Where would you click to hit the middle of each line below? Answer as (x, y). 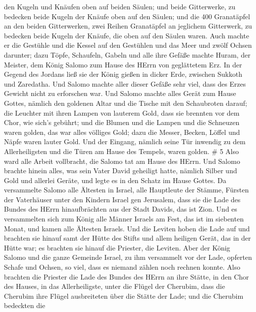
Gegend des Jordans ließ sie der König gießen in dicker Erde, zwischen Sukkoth (123, 74)
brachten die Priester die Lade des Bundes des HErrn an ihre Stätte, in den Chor (127, 276)
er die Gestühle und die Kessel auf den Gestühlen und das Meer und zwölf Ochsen (128, 45)
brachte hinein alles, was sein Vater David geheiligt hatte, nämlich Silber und (121, 171)
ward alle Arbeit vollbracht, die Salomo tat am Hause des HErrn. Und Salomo (122, 161)
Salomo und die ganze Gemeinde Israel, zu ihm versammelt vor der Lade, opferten (128, 257)
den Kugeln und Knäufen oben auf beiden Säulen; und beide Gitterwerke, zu (120, 6)
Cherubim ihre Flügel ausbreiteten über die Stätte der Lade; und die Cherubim (124, 296)
